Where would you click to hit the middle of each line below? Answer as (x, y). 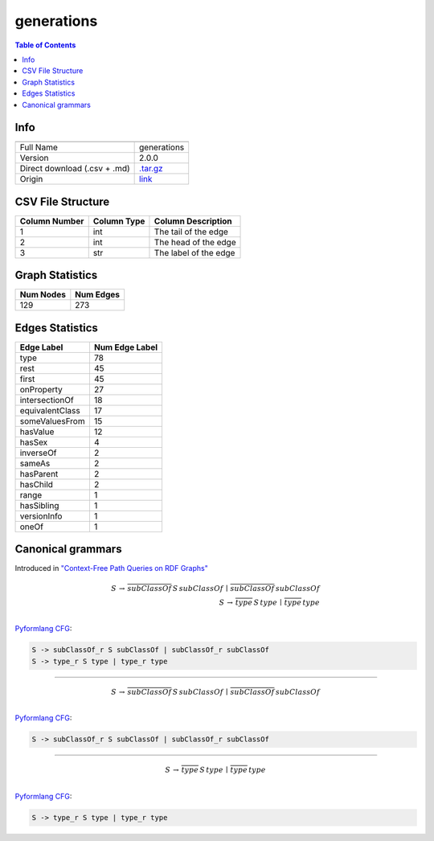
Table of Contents (45, 45)
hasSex (34, 442)
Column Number (52, 221)
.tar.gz (151, 169)
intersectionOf (47, 400)
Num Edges (98, 295)
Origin (31, 179)
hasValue (37, 432)
